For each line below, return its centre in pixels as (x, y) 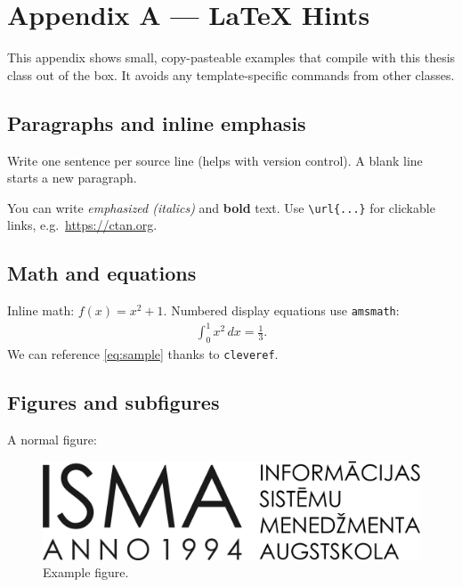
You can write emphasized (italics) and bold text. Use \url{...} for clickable (221, 207)
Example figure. (86, 572)
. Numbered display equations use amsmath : (281, 310)
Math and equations (102, 273)
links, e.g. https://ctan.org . (82, 225)
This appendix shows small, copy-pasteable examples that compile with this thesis (231, 57)
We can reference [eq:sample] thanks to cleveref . (143, 354)
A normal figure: (52, 439)
